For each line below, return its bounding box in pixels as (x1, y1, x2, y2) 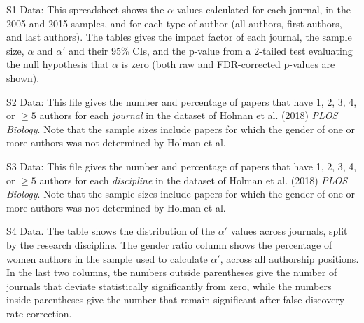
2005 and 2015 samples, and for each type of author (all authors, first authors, (6, 15, 342, 30)
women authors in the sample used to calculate (6, 251, 208, 266)
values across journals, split (230, 224, 348, 238)
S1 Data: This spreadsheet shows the (6, 2, 164, 16)
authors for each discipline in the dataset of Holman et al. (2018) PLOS (39, 172, 348, 187)
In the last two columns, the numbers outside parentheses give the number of (6, 265, 337, 280)
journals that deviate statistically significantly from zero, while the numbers (6, 278, 332, 293)
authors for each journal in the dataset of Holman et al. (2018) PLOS (39, 108, 338, 123)
